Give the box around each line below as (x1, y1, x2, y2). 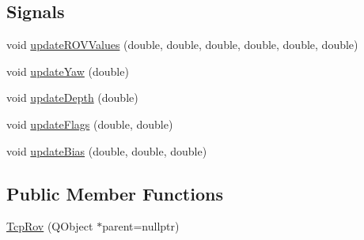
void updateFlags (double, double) (6, 115, 173, 132)
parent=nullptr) (102, 218, 180, 234)
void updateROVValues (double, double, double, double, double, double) (6, 36, 358, 53)
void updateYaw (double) (6, 62, 129, 79)
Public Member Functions (6, 181, 223, 205)
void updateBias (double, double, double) (6, 142, 207, 159)
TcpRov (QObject (6, 218, 93, 234)
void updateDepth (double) (6, 89, 138, 106)
